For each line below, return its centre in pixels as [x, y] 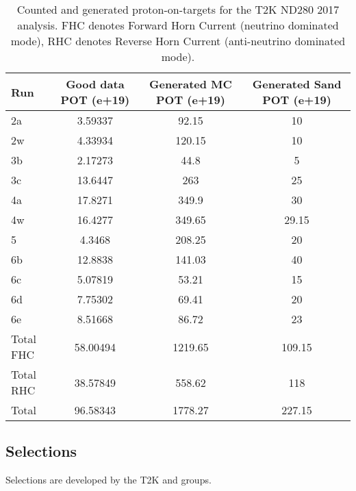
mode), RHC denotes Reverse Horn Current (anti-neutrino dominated [178, 41]
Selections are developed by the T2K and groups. [109, 480]
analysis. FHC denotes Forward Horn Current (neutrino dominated [178, 25]
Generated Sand [297, 84]
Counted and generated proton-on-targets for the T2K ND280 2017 [178, 9]
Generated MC [191, 84]
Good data [95, 84]
